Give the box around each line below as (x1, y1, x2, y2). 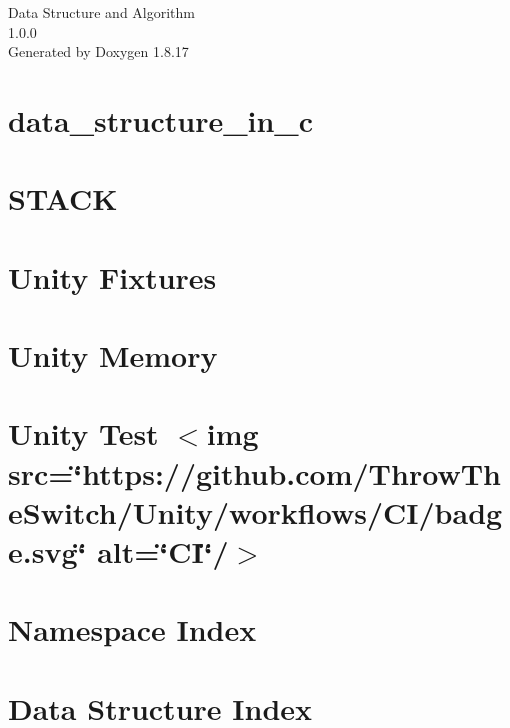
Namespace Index (8, 609, 257, 650)
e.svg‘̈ (8, 531, 87, 572)
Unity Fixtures (8, 256, 217, 297)
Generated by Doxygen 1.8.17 (8, 41, 189, 62)
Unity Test (8, 413, 159, 454)
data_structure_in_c (8, 99, 313, 140)
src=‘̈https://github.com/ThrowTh (8, 452, 501, 493)
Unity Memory (8, 335, 218, 376)
